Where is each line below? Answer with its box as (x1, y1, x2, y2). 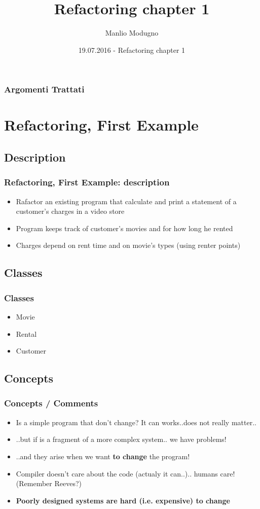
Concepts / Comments (4, 397, 98, 409)
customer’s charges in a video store (16, 206, 125, 216)
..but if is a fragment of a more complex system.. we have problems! (16, 434, 227, 444)
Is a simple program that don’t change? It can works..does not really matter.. (16, 417, 256, 427)
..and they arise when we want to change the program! (16, 451, 190, 461)
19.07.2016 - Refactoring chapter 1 (78, 44, 185, 55)
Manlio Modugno (105, 27, 159, 38)
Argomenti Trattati (4, 83, 85, 96)
